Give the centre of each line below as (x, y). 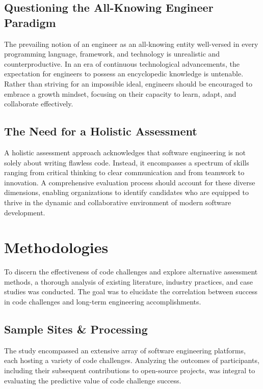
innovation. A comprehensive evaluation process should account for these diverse (130, 182)
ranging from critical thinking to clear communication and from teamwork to (124, 172)
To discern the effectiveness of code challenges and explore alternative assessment (131, 272)
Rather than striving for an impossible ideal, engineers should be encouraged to (128, 83)
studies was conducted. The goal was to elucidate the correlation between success (131, 291)
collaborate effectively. (39, 104)
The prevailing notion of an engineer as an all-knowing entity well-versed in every (131, 44)
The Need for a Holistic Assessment (101, 131)
